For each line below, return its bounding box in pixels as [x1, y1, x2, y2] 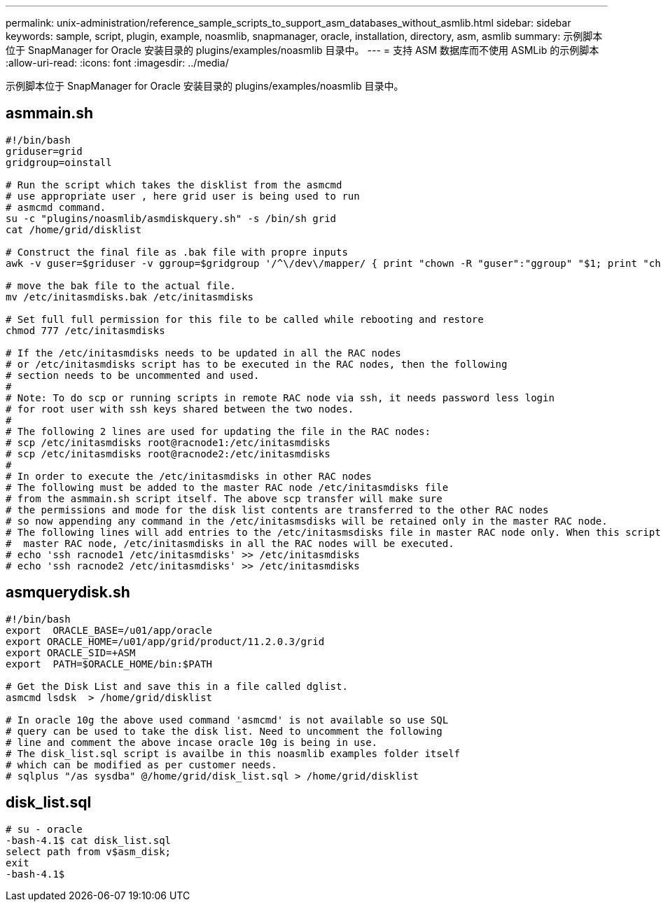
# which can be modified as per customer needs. [6, 759, 277, 770]
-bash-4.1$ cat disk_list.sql [6, 834, 172, 846]
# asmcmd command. [6, 201, 106, 213]
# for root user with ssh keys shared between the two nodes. [6, 403, 354, 415]
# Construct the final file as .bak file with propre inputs [6, 246, 348, 258]
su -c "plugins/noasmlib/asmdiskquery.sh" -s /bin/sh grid [6, 212, 337, 224]
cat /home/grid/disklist [6, 223, 141, 235]
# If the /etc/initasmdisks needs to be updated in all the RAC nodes [6, 347, 401, 359]
